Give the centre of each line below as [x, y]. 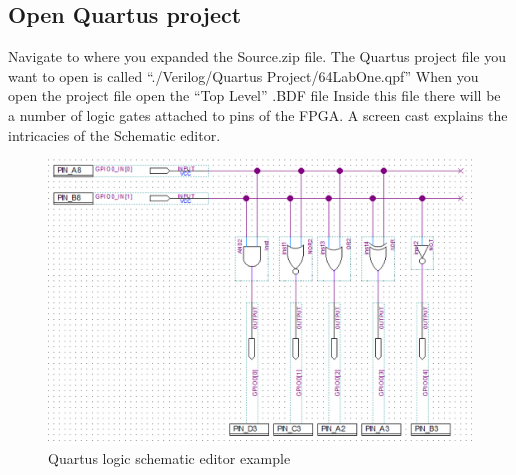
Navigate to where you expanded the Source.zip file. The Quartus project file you [257, 56]
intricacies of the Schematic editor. [114, 134]
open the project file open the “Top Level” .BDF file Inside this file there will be [254, 95]
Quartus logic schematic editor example [169, 458]
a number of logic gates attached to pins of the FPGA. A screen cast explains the [258, 114]
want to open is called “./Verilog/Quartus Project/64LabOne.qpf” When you [243, 75]
